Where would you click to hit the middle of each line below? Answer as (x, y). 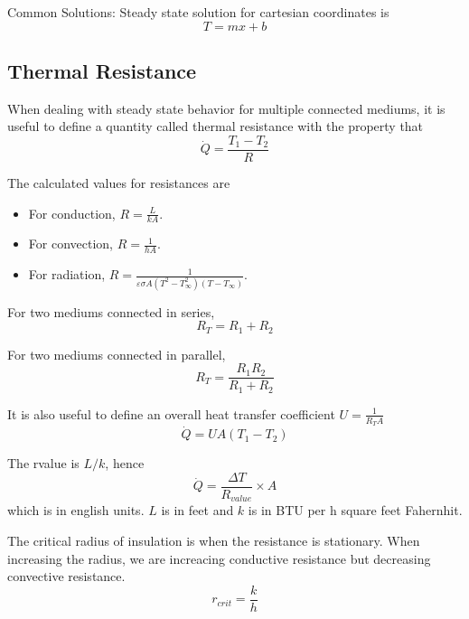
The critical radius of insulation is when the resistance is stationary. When (214, 540)
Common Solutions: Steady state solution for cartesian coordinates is (198, 12)
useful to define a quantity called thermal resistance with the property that (216, 126)
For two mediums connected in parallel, (117, 354)
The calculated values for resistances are (119, 183)
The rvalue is (43, 463)
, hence (125, 463)
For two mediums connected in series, (111, 311)
